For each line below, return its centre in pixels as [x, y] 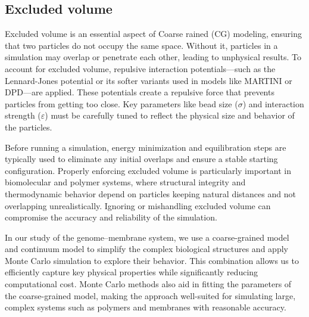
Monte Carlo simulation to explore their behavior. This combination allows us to [152, 260]
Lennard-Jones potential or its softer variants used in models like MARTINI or [149, 80]
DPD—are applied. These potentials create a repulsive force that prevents [140, 92]
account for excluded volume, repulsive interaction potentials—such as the [140, 68]
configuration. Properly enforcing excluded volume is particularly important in [148, 170]
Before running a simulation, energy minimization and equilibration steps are [146, 147]
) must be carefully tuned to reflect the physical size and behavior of [170, 115]
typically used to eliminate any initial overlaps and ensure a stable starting [141, 159]
